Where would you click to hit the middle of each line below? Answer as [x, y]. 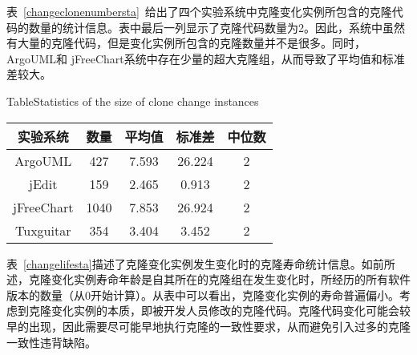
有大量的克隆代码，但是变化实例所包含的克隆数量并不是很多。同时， [186, 43]
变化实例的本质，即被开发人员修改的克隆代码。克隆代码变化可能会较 [231, 311]
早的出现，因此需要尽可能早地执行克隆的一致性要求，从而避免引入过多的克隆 [208, 326]
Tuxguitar [43, 230]
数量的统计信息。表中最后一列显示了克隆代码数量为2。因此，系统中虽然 [217, 27]
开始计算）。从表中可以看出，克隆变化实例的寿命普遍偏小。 [245, 294]
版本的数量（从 [46, 294]
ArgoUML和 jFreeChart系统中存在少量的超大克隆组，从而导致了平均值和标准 [206, 58]
